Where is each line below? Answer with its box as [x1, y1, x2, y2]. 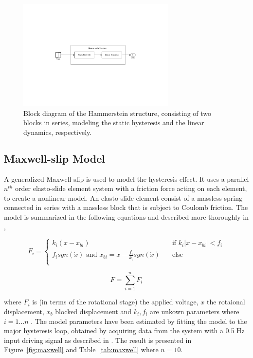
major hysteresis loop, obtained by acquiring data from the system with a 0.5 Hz [4, 325, 245, 336]
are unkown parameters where [150, 306, 239, 316]
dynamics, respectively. [23, 127, 92, 137]
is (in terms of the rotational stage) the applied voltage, [32, 297, 199, 307]
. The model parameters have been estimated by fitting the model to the [31, 316, 247, 326]
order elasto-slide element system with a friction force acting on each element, [15, 183, 247, 193]
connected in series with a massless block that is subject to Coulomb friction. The [4, 202, 248, 212]
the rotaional [207, 297, 245, 307]
